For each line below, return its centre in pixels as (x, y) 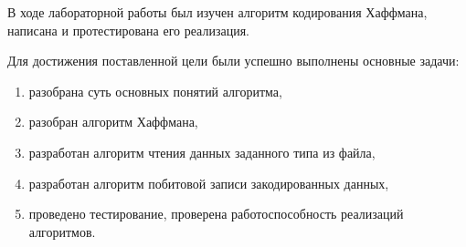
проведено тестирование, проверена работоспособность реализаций (216, 214)
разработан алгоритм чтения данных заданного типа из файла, (202, 152)
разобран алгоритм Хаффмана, (113, 122)
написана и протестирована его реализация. (128, 30)
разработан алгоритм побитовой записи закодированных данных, (209, 183)
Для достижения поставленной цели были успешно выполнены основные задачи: (233, 61)
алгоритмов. (62, 231)
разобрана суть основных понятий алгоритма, (155, 91)
